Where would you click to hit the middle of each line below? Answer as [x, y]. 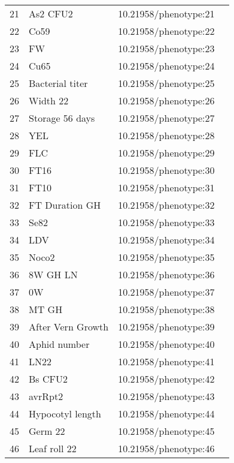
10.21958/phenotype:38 [166, 309]
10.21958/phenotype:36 [166, 274]
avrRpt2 [46, 396]
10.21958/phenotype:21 [166, 13]
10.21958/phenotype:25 [166, 83]
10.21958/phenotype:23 [166, 48]
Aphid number [59, 344]
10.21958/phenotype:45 [166, 431]
